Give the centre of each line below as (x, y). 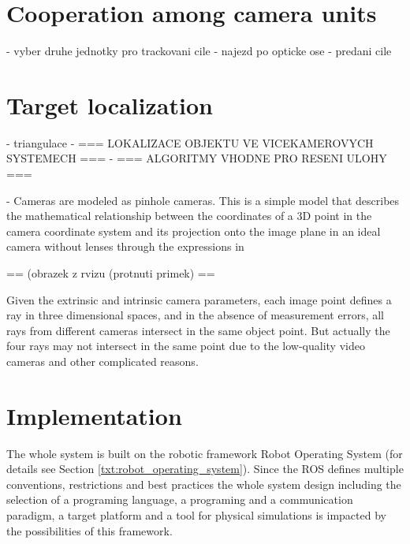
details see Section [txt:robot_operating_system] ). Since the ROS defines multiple (205, 469)
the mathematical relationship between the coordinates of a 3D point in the (189, 216)
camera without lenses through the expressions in (125, 246)
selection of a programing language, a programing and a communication (180, 499)
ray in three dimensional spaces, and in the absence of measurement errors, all (195, 315)
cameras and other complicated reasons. (102, 361)
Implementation (94, 415)
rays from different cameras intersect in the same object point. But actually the (198, 330)
